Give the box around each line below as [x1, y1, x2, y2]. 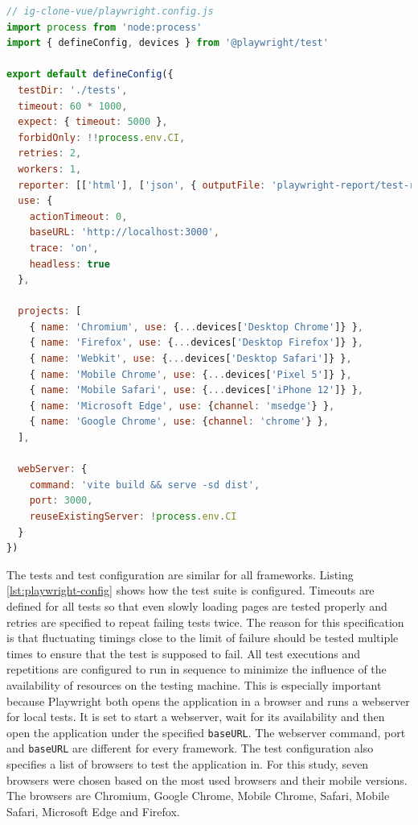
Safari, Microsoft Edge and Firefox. [6, 802, 180, 819]
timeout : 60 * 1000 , [18, 100, 128, 112]
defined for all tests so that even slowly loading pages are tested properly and [6, 597, 387, 614]
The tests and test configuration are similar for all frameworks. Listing [6, 566, 354, 582]
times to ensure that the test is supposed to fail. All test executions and [6, 645, 361, 661]
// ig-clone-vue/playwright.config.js [6, 6, 214, 17]
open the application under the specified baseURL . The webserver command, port [6, 723, 406, 740]
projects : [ [18, 305, 82, 317]
